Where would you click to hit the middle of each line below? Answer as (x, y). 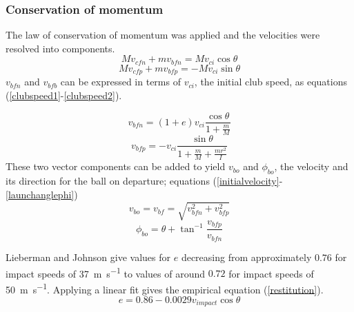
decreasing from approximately (246, 257)
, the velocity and (311, 166)
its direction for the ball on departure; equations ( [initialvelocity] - (144, 181)
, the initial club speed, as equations (271, 82)
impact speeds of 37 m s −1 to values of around (106, 272)
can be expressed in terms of (120, 82)
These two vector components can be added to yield (116, 166)
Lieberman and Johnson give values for (88, 257)
